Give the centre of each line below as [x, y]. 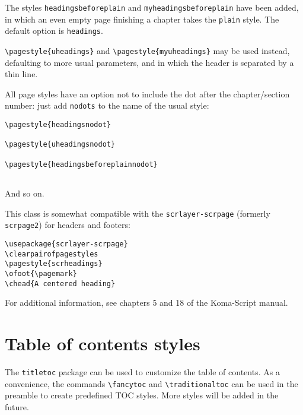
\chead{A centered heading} [60, 283]
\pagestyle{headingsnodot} [58, 125]
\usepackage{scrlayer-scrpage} [66, 244]
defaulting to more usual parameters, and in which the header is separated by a [149, 62]
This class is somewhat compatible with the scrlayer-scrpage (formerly [138, 213]
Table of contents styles [103, 343]
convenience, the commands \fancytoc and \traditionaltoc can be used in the [151, 383]
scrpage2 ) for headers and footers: [68, 225]
